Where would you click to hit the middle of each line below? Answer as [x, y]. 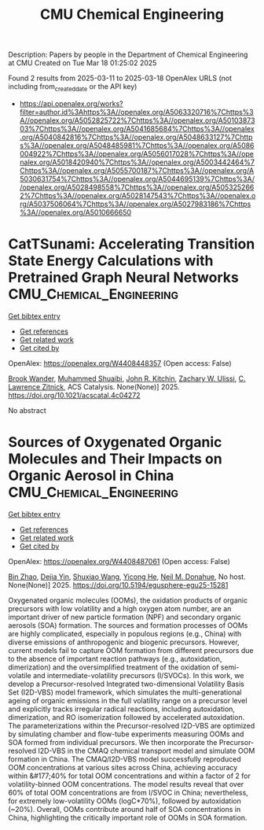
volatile [20, 675]
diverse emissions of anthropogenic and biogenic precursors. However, [124, 642]
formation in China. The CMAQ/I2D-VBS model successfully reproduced [125, 759]
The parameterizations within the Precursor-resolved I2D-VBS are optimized [132, 725]
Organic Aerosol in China [91, 476]
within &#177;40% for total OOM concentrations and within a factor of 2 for [130, 776]
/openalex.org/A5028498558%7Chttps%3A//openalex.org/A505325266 [137, 187]
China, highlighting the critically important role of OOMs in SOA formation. [128, 817]
